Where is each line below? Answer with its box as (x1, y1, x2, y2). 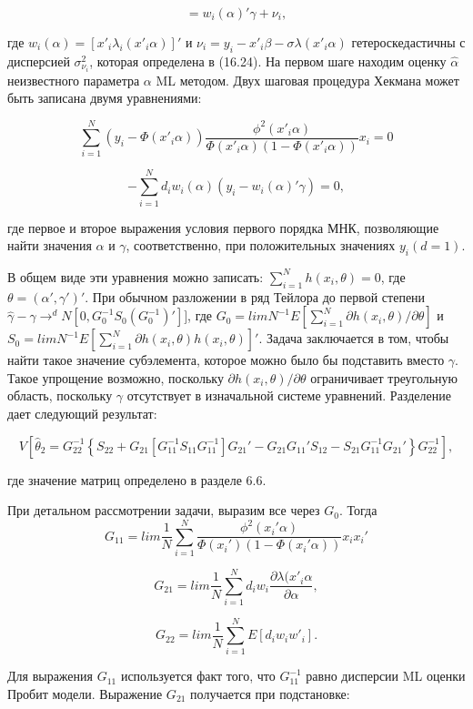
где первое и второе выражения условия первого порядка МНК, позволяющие (7, 218, 439, 237)
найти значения (7, 236, 92, 255)
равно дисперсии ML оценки (306, 666, 466, 685)
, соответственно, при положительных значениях (126, 236, 396, 255)
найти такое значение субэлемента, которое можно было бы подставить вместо (7, 350, 445, 370)
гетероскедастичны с (351, 33, 466, 51)
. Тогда (339, 501, 377, 520)
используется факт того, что (120, 666, 276, 685)
